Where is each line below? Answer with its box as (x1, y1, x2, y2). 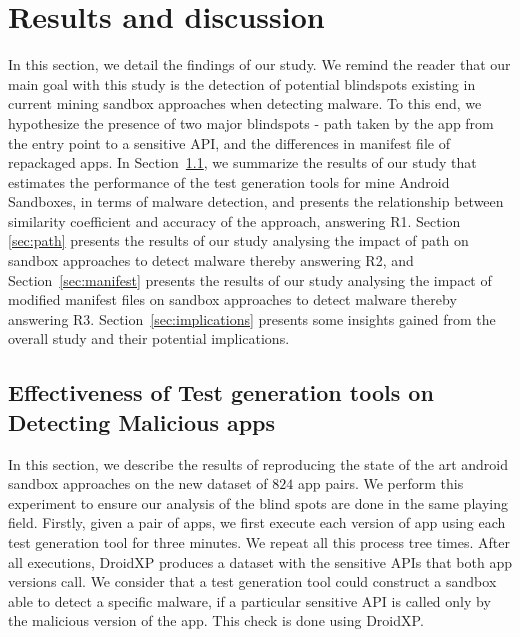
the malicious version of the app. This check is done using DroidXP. (8, 610, 424, 631)
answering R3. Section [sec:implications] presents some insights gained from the (8, 308, 496, 329)
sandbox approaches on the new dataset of (8, 473, 268, 494)
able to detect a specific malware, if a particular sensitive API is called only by (8, 590, 491, 611)
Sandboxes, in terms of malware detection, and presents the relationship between (8, 191, 504, 212)
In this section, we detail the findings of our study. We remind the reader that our (8, 54, 511, 75)
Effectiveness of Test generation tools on (8, 377, 434, 408)
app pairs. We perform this (297, 473, 464, 494)
